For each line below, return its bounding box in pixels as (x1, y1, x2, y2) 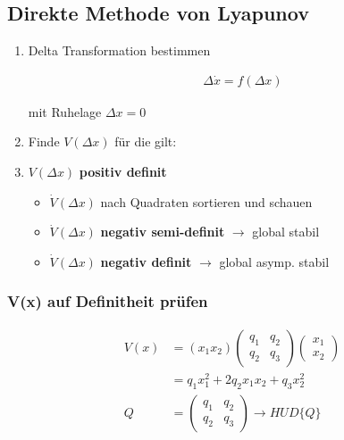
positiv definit (79, 162, 167, 181)
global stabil (252, 222, 320, 241)
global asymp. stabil (219, 252, 330, 270)
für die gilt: (114, 132, 177, 151)
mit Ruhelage (28, 102, 102, 120)
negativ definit (100, 252, 192, 270)
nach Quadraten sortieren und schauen (100, 192, 313, 211)
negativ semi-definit (100, 222, 225, 241)
